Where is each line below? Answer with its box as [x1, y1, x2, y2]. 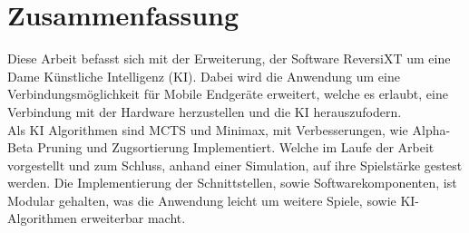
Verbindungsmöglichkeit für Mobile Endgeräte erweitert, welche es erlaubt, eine [7, 84, 448, 103]
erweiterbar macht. [81, 209, 186, 228]
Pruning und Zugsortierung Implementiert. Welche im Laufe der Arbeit [37, 138, 435, 157]
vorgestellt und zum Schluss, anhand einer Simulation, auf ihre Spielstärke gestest [7, 155, 463, 174]
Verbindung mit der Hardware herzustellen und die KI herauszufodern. [7, 102, 402, 121]
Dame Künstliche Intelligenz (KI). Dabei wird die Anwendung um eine [7, 66, 400, 85]
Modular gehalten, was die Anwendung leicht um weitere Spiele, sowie [7, 190, 396, 209]
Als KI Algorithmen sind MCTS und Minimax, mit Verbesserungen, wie [7, 120, 408, 139]
